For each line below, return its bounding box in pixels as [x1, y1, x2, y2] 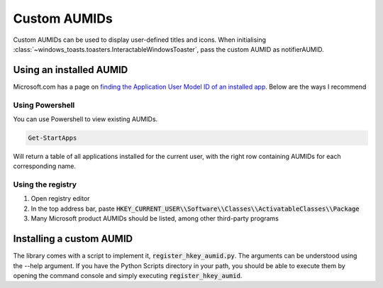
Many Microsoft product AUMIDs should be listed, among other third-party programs [30, 214, 279, 223]
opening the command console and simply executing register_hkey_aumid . [13, 271, 243, 279]
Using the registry [13, 179, 77, 189]
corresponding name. [13, 162, 77, 170]
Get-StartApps [28, 133, 77, 142]
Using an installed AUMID [13, 64, 128, 76]
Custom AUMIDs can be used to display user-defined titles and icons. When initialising [13, 35, 266, 44]
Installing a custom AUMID [13, 233, 133, 245]
